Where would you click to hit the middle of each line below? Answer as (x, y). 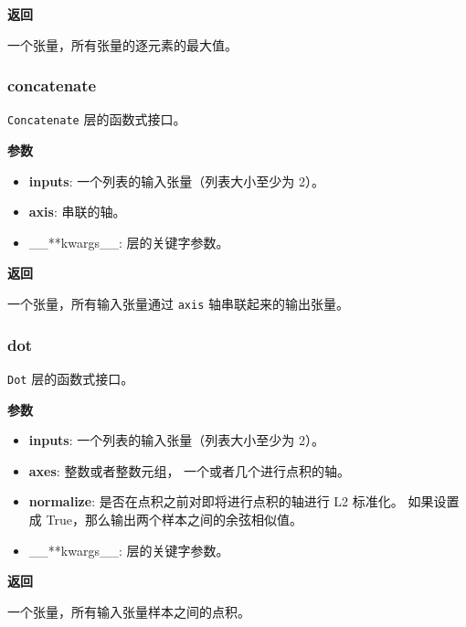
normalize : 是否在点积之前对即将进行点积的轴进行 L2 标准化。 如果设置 (244, 501)
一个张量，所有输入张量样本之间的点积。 (129, 611)
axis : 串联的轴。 (77, 212)
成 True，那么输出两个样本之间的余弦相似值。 (165, 519)
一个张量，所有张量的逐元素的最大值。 (122, 44)
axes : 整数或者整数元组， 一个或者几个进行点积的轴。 (190, 470)
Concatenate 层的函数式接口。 (97, 119)
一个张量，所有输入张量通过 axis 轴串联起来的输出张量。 (178, 304)
